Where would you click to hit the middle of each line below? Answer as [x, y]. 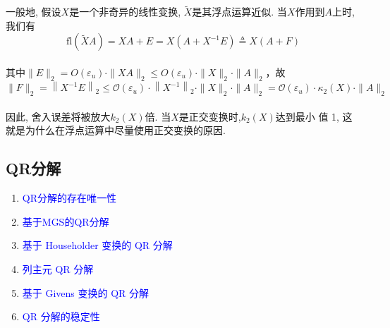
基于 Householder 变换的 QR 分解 [97, 245]
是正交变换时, [210, 116]
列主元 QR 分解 [58, 268]
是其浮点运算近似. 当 [239, 12]
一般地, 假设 [33, 12]
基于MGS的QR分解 [66, 221]
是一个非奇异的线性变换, [125, 12]
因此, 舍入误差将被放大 [58, 116]
